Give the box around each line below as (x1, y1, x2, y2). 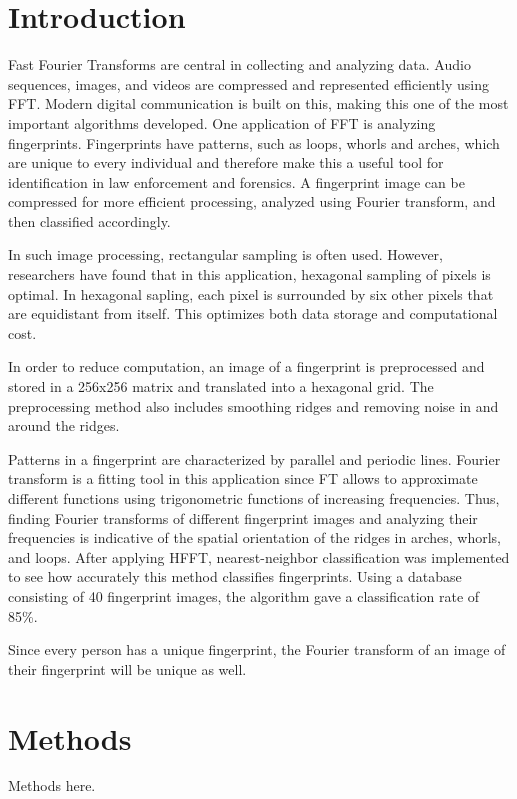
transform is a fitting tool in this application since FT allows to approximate (8, 468, 478, 489)
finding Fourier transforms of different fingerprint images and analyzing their (8, 507, 478, 528)
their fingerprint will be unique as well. (8, 658, 247, 679)
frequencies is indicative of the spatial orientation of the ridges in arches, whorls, (8, 527, 501, 548)
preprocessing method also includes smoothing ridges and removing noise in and (8, 395, 499, 416)
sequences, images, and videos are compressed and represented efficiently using (8, 73, 489, 94)
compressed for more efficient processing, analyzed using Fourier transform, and (8, 191, 496, 212)
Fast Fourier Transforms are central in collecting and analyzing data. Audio (8, 54, 471, 75)
